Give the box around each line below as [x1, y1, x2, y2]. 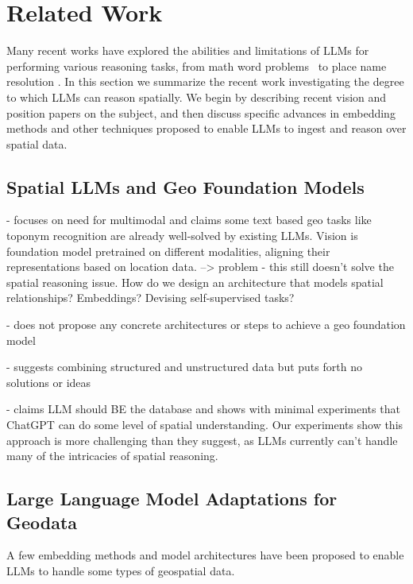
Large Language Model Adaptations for [6, 486, 338, 511]
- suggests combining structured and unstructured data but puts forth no [6, 358, 362, 375]
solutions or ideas [6, 373, 91, 390]
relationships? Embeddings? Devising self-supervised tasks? [6, 289, 295, 306]
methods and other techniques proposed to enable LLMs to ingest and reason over [6, 120, 407, 137]
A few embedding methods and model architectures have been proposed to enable [6, 547, 404, 563]
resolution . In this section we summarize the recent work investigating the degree [6, 73, 404, 90]
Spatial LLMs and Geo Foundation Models [6, 174, 365, 199]
